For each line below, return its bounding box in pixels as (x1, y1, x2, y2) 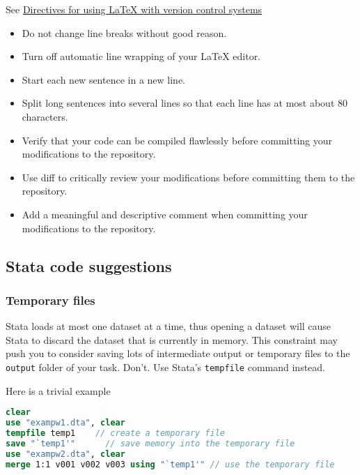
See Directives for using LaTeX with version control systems (6, 2, 263, 16)
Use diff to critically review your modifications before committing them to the (22, 169, 355, 184)
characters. (22, 109, 68, 123)
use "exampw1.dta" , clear (6, 418, 125, 428)
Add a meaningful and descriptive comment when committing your (22, 206, 308, 221)
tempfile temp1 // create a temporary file (6, 428, 226, 438)
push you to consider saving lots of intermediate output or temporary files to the (6, 346, 350, 361)
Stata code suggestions (6, 255, 172, 276)
